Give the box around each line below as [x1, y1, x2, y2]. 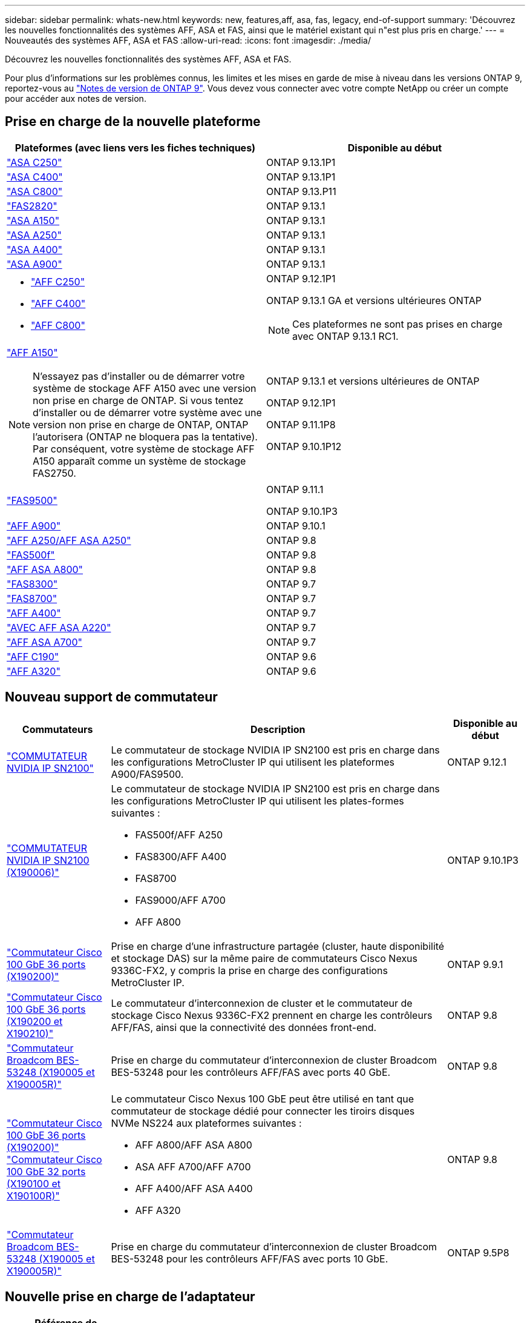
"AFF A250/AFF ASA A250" [7, 534, 131, 546]
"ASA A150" [7, 214, 60, 227]
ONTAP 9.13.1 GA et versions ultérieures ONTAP [266, 294, 482, 307]
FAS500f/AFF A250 [135, 828, 223, 841]
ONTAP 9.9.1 [447, 958, 503, 970]
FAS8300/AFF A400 [135, 850, 227, 863]
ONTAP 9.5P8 [447, 1246, 509, 1259]
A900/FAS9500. [111, 768, 184, 780]
